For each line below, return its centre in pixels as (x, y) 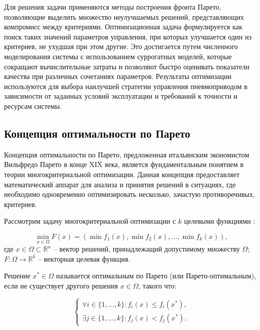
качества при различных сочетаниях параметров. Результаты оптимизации (118, 76)
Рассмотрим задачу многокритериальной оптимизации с (90, 221)
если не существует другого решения (61, 285)
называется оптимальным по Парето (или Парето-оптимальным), (156, 276)
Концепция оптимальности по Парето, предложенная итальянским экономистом (127, 154)
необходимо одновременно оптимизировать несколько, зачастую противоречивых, (129, 194)
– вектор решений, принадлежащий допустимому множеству (147, 249)
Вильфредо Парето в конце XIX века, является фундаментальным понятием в (124, 164)
